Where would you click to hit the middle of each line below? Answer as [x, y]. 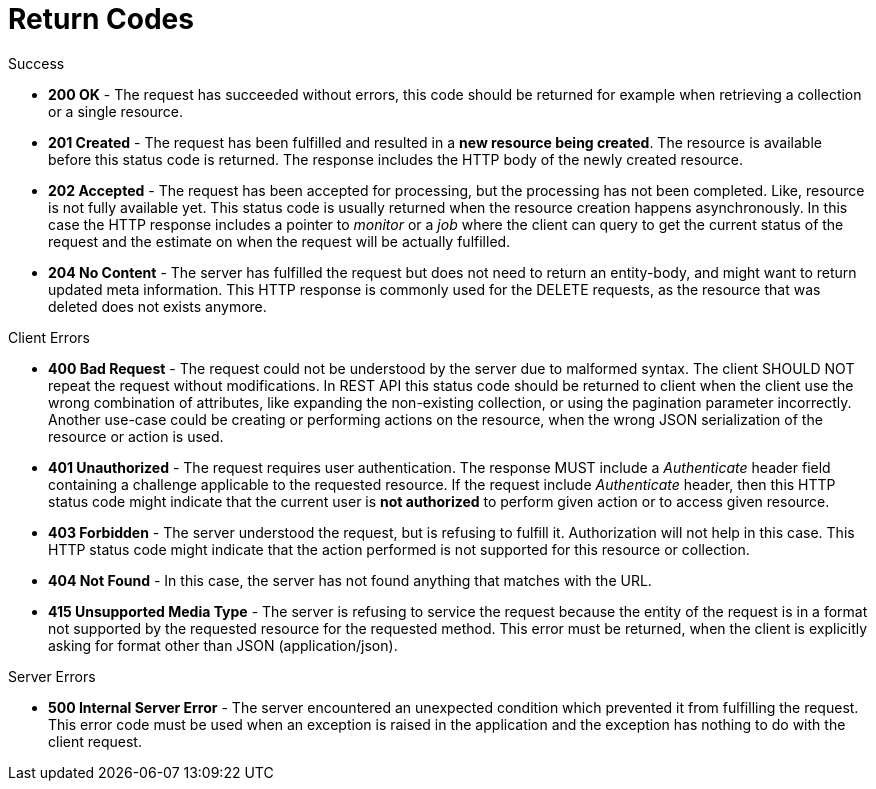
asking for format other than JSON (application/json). [223, 645]
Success [36, 63]
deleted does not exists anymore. [157, 306]
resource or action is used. [136, 436]
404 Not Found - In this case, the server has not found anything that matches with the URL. [350, 580]
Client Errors [49, 337]
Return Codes [101, 19]
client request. [95, 741]
